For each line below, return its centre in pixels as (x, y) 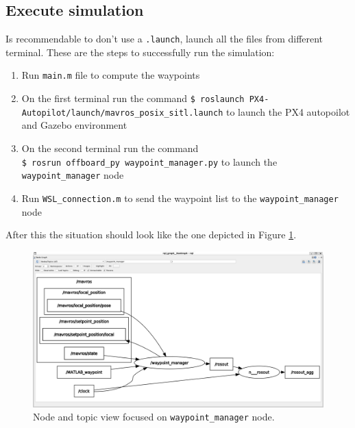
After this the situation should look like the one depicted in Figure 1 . (151, 235)
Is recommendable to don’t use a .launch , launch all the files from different (164, 39)
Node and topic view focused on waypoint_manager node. (154, 417)
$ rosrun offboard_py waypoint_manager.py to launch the (149, 161)
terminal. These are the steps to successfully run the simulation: (140, 52)
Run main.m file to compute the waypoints (111, 75)
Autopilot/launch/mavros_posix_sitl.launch (122, 113)
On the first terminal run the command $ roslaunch (133, 98)
